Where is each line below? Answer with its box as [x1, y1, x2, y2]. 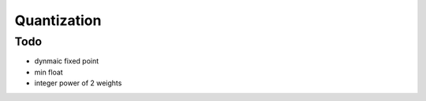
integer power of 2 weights [34, 78, 122, 88]
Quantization [14, 12, 102, 29]
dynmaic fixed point [34, 56, 99, 66]
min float [34, 67, 63, 77]
